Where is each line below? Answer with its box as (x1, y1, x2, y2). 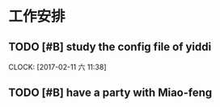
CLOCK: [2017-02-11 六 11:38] (8, 62, 107, 72)
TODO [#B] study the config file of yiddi (8, 39, 212, 53)
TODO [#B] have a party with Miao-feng (8, 86, 213, 100)
